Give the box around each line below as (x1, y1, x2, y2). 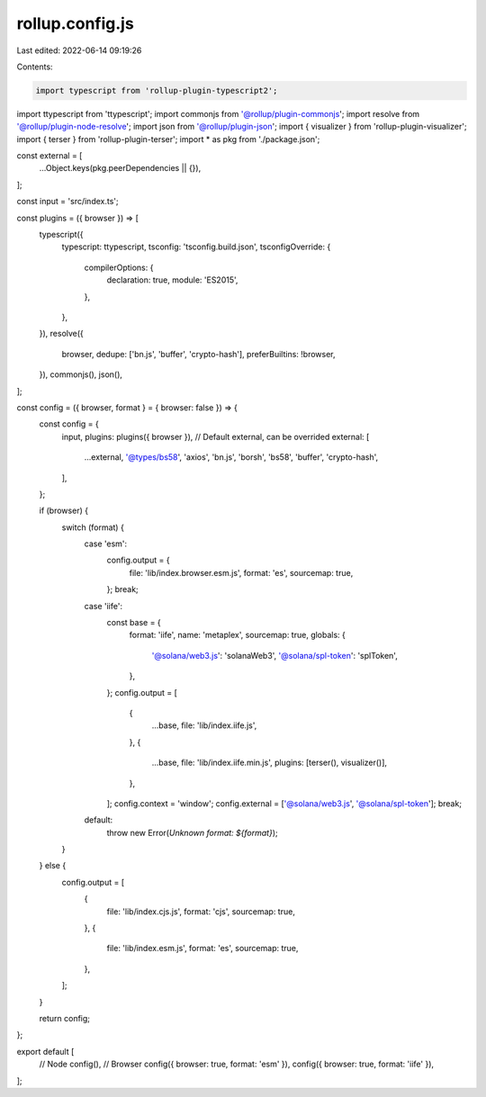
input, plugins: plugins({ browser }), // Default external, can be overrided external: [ (61, 431, 370, 442)
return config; (39, 1013, 90, 1023)
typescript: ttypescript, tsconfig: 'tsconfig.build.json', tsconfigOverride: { (61, 241, 331, 252)
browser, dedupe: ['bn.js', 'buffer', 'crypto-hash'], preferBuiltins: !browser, (61, 348, 337, 359)
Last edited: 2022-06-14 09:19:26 (16, 45, 142, 56)
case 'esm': (84, 538, 128, 549)
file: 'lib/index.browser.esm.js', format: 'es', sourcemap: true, (129, 567, 354, 578)
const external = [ (16, 150, 83, 161)
